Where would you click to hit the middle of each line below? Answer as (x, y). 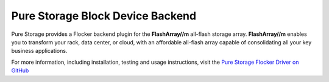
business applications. (39, 51)
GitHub (20, 70)
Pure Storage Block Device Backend (104, 16)
